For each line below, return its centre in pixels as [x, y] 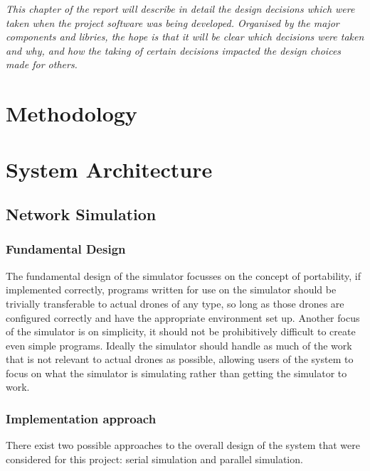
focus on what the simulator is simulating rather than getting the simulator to [176, 373]
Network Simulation [81, 214]
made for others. [42, 64]
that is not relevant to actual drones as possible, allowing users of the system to [180, 359]
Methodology [72, 113]
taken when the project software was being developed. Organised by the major [173, 22]
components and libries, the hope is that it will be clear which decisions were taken [185, 37]
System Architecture [109, 169]
